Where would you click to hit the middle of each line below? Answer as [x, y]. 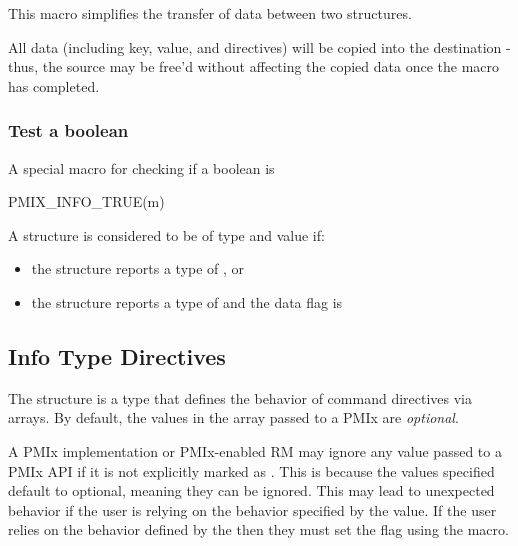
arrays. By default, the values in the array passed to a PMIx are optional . [233, 417]
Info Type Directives [117, 355]
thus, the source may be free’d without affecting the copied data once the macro [254, 66]
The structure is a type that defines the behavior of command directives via [240, 397]
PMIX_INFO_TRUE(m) [86, 201]
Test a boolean [68, 130]
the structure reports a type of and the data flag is [187, 301]
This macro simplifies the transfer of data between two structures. [210, 13]
